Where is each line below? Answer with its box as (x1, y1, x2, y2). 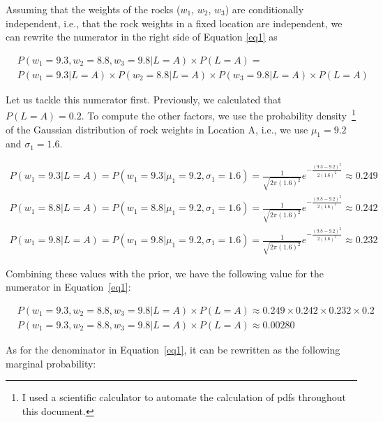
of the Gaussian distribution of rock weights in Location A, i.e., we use (6, 122, 308, 136)
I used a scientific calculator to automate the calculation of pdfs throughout (22, 390, 347, 405)
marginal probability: (6, 356, 96, 370)
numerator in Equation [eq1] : (6, 279, 131, 294)
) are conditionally (225, 2, 304, 16)
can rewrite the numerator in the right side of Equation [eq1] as (6, 29, 278, 44)
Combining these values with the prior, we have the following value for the (6, 265, 324, 280)
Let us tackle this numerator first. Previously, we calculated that (6, 92, 282, 106)
